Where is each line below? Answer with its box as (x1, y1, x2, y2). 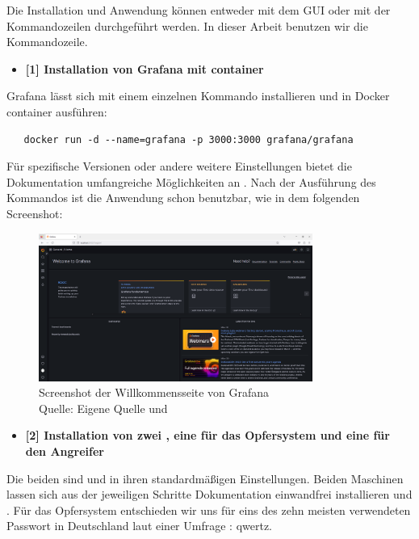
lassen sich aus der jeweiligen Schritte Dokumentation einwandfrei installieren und (6, 486, 413, 503)
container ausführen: (6, 103, 107, 120)
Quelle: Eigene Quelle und (39, 399, 168, 416)
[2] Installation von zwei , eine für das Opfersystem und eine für (25, 427, 390, 444)
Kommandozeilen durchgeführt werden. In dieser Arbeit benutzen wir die (6, 17, 368, 34)
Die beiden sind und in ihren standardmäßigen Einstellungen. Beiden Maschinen (6, 470, 404, 486)
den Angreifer (25, 443, 104, 460)
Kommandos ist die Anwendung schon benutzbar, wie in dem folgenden (6, 189, 360, 206)
